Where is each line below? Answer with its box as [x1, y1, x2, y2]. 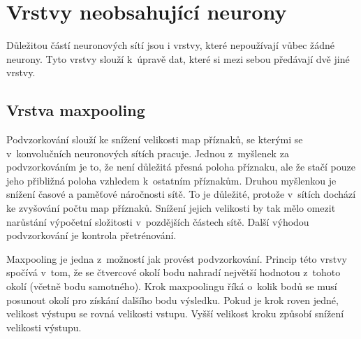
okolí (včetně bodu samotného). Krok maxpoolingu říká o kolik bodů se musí [6, 279, 337, 294]
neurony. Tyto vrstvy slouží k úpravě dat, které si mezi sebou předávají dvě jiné [6, 51, 350, 66]
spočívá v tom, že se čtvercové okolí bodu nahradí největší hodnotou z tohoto [6, 265, 341, 280]
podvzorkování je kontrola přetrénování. [6, 228, 177, 243]
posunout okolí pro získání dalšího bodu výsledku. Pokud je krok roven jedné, [6, 292, 339, 307]
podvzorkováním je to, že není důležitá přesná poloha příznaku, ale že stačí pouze [6, 159, 355, 174]
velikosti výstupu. [6, 319, 82, 334]
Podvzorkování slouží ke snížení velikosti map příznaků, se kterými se [6, 132, 303, 147]
